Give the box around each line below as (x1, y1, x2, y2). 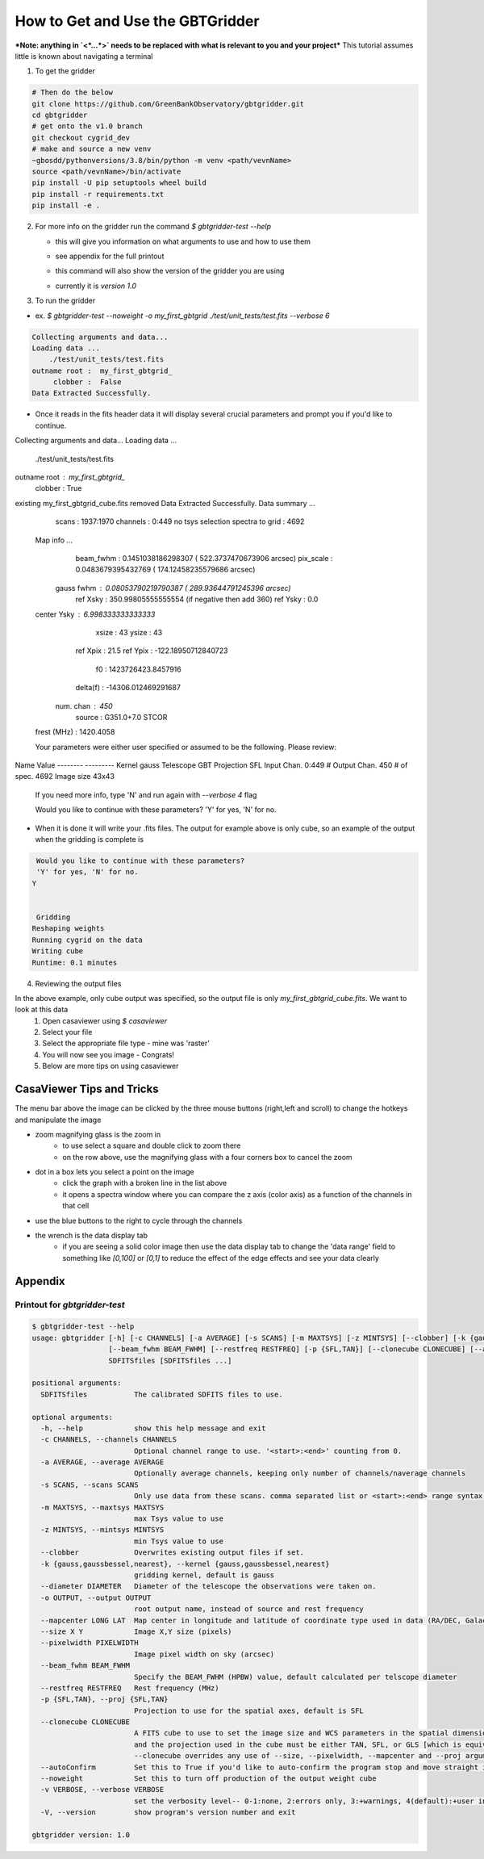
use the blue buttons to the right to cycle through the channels (35, 1216, 243, 1225)
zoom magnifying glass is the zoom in (35, 1129, 161, 1139)
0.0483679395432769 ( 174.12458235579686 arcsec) (75, 565, 256, 575)
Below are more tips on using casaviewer (42, 1061, 179, 1071)
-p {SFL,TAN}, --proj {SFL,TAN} (40, 1695, 169, 1704)
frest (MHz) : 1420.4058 (35, 727, 115, 737)
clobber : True (35, 484, 82, 493)
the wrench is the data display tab (35, 1231, 148, 1241)
